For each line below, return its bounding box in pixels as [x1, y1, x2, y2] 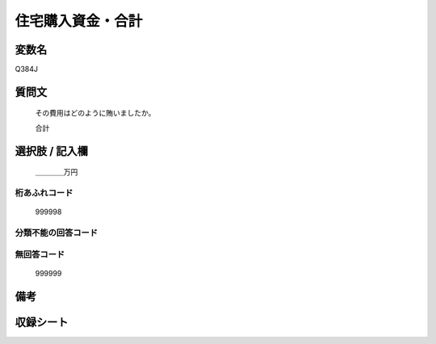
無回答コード [15, 249, 65, 260]
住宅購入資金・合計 [15, 12, 143, 30]
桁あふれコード [15, 187, 73, 199]
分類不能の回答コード [15, 227, 99, 238]
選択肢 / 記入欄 [15, 144, 89, 157]
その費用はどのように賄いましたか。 [35, 108, 156, 118]
